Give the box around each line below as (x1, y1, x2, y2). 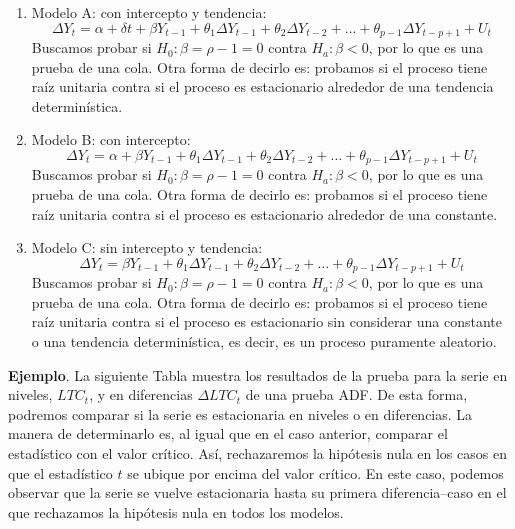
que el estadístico (8, 462, 113, 483)
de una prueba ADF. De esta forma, (245, 384, 468, 405)
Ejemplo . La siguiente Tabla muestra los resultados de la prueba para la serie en (8, 364, 508, 385)
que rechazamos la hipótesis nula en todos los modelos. (8, 501, 344, 522)
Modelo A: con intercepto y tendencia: (31, 2, 267, 22)
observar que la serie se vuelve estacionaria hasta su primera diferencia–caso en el (8, 482, 507, 503)
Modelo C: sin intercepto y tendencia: (31, 237, 263, 258)
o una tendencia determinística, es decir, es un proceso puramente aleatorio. (31, 331, 497, 352)
